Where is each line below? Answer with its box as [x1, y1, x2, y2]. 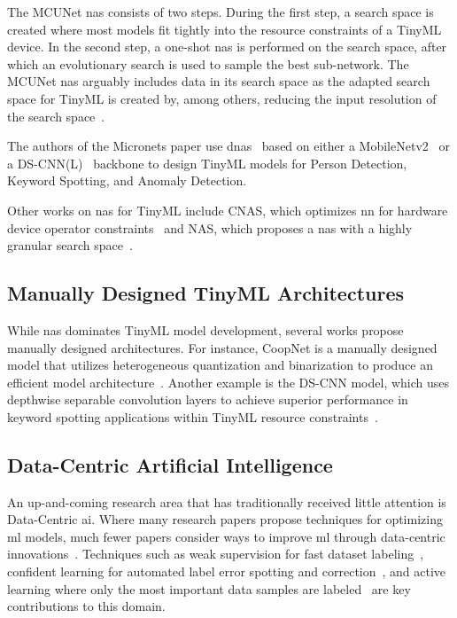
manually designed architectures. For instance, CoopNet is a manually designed [7, 338, 438, 356]
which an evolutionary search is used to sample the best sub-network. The [7, 54, 409, 73]
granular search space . [7, 236, 133, 254]
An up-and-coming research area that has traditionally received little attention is [7, 492, 446, 511]
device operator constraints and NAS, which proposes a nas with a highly [7, 218, 413, 237]
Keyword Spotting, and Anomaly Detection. [7, 171, 247, 190]
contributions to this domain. [7, 597, 166, 615]
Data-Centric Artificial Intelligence [7, 450, 333, 478]
